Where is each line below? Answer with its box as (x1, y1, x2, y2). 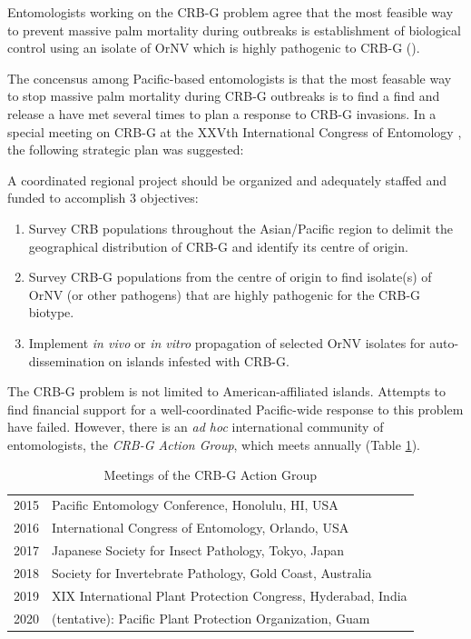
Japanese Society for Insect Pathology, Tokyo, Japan (52, 541, 345, 559)
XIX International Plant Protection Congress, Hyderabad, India (52, 585, 407, 604)
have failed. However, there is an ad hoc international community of (7, 417, 384, 436)
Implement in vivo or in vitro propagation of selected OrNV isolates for (28, 333, 426, 352)
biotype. (28, 303, 74, 322)
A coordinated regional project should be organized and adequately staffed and (7, 170, 447, 189)
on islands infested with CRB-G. (108, 351, 289, 370)
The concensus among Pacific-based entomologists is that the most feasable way (7, 68, 452, 87)
